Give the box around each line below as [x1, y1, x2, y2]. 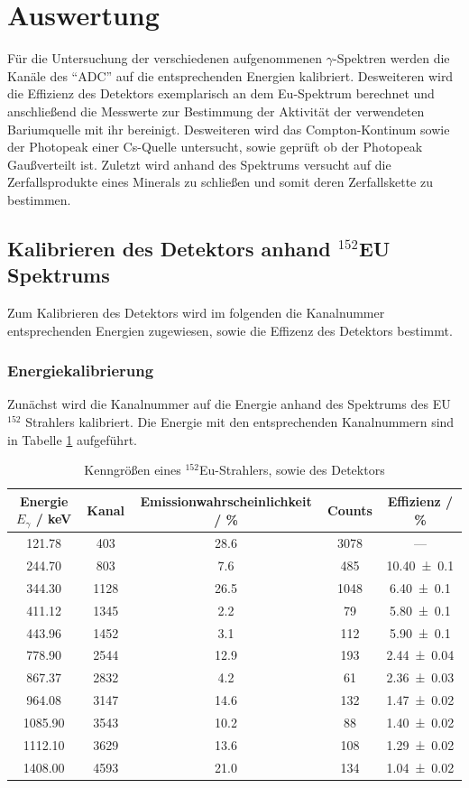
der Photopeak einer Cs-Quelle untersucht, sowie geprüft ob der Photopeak [7, 137, 423, 156]
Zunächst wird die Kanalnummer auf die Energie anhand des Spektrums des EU [7, 394, 451, 413]
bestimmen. [7, 190, 71, 209]
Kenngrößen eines [84, 460, 181, 479]
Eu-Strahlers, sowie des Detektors [198, 460, 385, 479]
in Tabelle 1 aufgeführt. [7, 430, 137, 449]
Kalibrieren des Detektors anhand [7, 234, 331, 262]
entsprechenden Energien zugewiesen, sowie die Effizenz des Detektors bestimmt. [7, 320, 453, 339]
